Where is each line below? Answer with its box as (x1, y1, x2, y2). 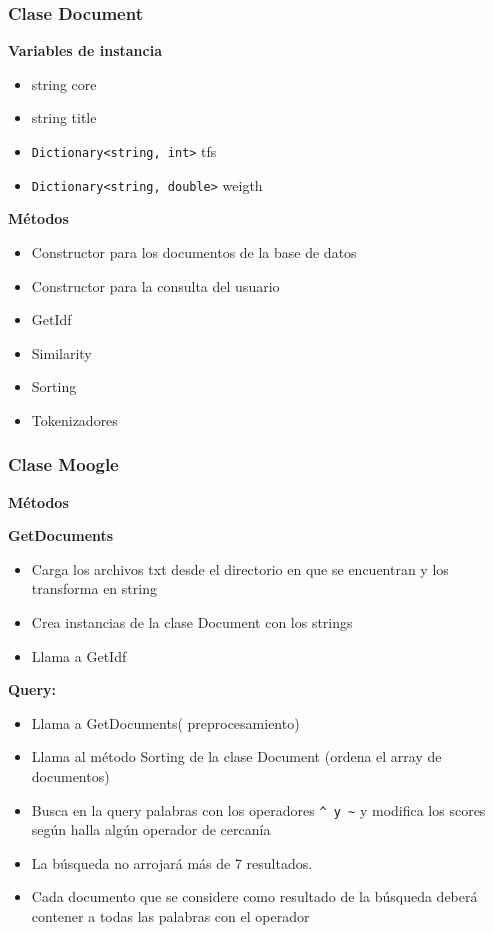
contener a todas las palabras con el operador (31, 906, 310, 927)
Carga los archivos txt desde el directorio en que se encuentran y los (31, 558, 449, 579)
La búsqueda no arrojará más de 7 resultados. (31, 852, 313, 873)
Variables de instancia (8, 40, 163, 61)
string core (31, 73, 97, 94)
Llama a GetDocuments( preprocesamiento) (31, 712, 300, 733)
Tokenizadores (31, 409, 118, 430)
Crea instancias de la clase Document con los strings (31, 612, 353, 633)
